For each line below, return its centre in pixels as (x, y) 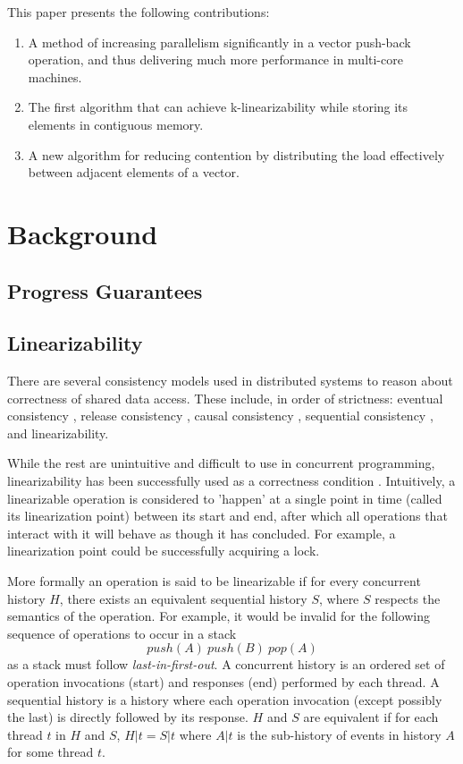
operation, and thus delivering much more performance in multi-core (215, 59)
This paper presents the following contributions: (139, 12)
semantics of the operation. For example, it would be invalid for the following (219, 616)
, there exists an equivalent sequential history (183, 598)
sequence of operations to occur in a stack (122, 633)
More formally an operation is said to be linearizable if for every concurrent (214, 581)
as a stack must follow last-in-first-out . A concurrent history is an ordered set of (226, 664)
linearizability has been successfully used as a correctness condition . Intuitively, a (231, 481)
